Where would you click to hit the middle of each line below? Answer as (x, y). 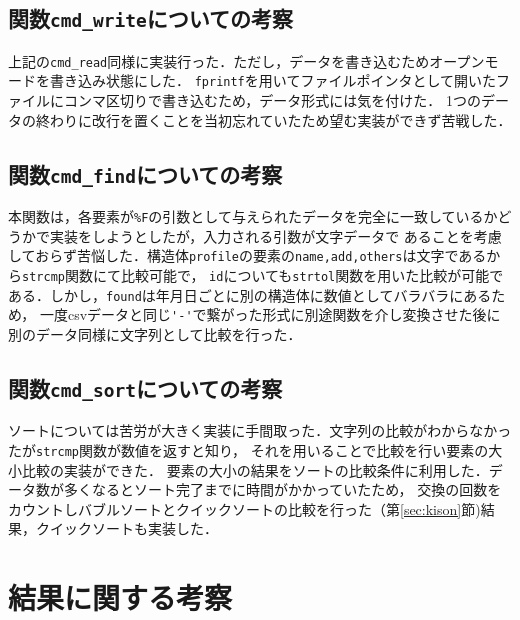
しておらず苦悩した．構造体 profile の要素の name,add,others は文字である (247, 255)
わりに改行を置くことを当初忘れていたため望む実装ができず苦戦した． (280, 119)
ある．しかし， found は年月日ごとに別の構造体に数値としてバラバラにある (250, 294)
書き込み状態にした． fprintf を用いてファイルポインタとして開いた (272, 80)
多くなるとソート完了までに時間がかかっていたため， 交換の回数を (282, 489)
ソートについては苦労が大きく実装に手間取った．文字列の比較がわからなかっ (260, 430)
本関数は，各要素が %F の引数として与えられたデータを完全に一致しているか (253, 216)
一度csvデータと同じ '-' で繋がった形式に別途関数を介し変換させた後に (270, 314)
